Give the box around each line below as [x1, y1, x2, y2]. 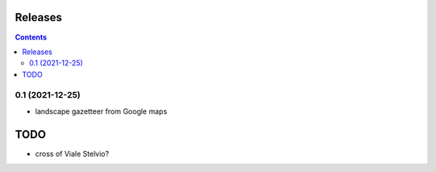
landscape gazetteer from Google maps [35, 106, 168, 116]
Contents [15, 32, 48, 42]
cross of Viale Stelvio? [35, 149, 109, 158]
